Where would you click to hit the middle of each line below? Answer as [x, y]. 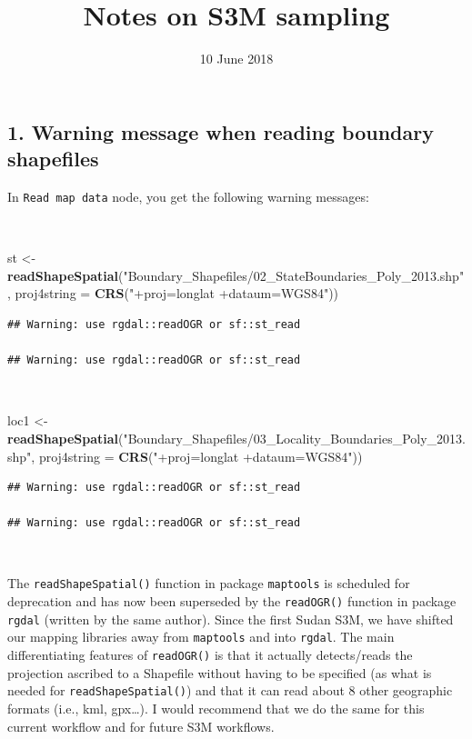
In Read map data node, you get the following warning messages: [188, 196]
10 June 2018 [236, 59]
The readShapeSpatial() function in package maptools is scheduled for [209, 583]
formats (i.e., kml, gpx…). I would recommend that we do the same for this [216, 709]
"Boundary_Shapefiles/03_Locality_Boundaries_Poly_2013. [294, 438]
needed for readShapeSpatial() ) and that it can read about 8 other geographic [230, 690]
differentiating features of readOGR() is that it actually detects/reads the [210, 655]
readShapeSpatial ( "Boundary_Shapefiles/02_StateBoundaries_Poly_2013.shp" [236, 275]
